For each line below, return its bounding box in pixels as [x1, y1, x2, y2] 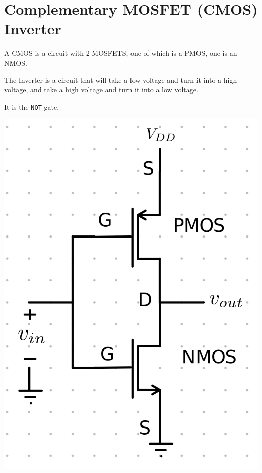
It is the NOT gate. [4, 101, 59, 112]
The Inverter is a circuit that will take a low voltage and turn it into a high [4, 74, 237, 85]
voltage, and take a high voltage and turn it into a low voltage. [4, 84, 199, 95]
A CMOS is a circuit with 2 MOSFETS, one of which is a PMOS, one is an [4, 48, 237, 58]
